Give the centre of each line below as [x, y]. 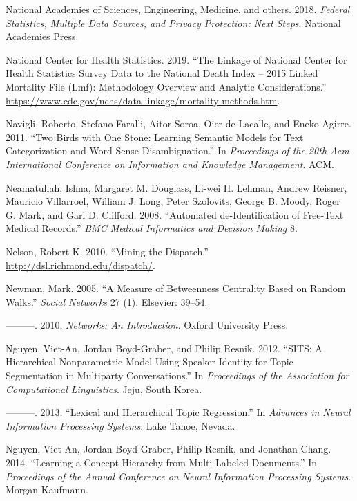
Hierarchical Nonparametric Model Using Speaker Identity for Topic [149, 362]
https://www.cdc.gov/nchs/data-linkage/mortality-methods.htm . [143, 100]
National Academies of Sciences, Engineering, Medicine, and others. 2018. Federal [178, 9]
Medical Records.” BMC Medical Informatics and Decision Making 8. [152, 228]
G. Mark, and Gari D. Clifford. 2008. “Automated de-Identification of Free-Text [175, 214]
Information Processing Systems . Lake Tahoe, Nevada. [120, 425]
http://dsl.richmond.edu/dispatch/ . [80, 265]
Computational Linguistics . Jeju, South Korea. [104, 389]
